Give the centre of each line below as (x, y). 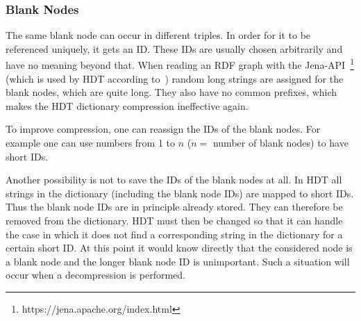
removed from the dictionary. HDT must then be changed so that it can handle (174, 220)
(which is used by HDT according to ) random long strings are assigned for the (175, 78)
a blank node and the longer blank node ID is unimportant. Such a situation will (178, 261)
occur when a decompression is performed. (95, 275)
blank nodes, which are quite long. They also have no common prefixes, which (171, 92)
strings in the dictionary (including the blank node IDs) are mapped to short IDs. (180, 193)
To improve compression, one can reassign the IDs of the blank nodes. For (163, 129)
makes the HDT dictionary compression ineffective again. (127, 105)
